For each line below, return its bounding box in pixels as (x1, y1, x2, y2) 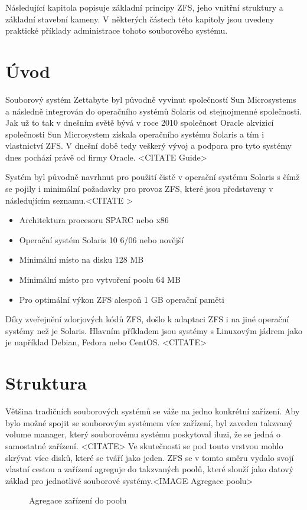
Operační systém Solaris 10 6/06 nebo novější (19, 233, 184, 246)
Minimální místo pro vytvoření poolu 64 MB (19, 273, 181, 286)
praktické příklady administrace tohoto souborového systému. (5, 24, 228, 37)
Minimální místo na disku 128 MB (19, 253, 144, 266)
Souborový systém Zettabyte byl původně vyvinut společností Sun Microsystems (5, 93, 296, 105)
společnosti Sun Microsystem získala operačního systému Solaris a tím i (5, 127, 264, 140)
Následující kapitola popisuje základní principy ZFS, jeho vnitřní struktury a (5, 1, 283, 13)
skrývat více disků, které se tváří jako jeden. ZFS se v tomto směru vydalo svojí (5, 451, 294, 463)
